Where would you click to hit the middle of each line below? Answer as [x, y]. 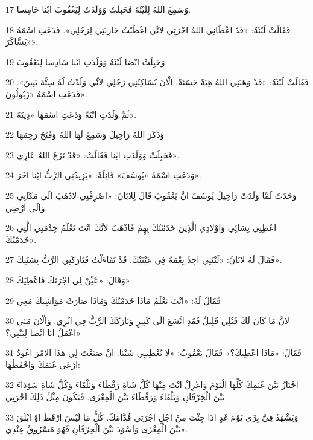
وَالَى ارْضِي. [27, 207]
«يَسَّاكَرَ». [22, 41]
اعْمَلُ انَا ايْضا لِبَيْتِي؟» [43, 332]
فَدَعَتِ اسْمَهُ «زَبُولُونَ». [46, 93]
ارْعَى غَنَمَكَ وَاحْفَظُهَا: [43, 364]
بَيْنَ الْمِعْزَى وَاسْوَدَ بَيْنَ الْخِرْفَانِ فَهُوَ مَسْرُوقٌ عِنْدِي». [97, 429]
